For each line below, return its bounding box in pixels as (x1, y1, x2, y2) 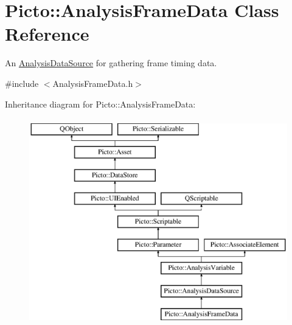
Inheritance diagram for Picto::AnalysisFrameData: (5, 97, 196, 110)
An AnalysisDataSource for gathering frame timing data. (5, 56, 217, 69)
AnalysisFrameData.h (52, 77, 133, 89)
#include (5, 77, 39, 89)
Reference (5, 21, 89, 46)
